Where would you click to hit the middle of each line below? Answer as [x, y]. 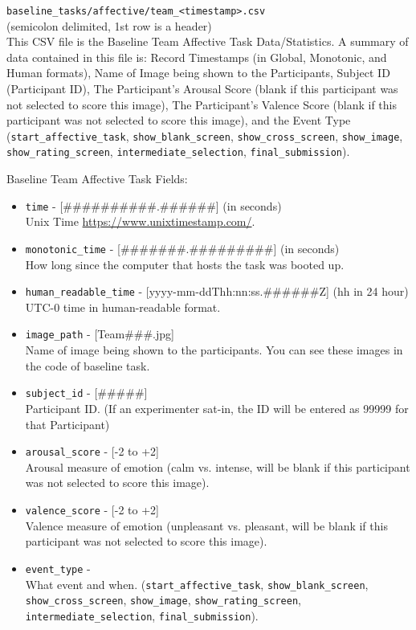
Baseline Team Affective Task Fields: [97, 179]
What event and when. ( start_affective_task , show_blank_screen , [197, 584]
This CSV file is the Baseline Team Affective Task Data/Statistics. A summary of [208, 41]
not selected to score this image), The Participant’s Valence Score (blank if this [202, 104]
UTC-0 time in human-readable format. [123, 307]
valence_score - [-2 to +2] [92, 509]
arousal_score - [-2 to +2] [92, 451]
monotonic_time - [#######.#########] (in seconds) [182, 248]
